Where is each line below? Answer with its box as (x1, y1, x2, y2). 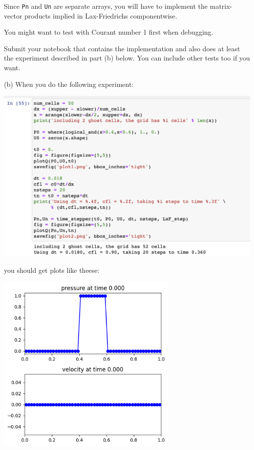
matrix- (210, 1, 233, 11)
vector (4, 10, 22, 20)
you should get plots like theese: (4, 265, 100, 275)
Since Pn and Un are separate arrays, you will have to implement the (4, 1, 208, 11)
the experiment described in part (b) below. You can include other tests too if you (4, 53, 250, 63)
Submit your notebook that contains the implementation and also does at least (4, 43, 240, 53)
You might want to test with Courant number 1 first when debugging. (4, 27, 213, 37)
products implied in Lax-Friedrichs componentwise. (24, 10, 177, 20)
